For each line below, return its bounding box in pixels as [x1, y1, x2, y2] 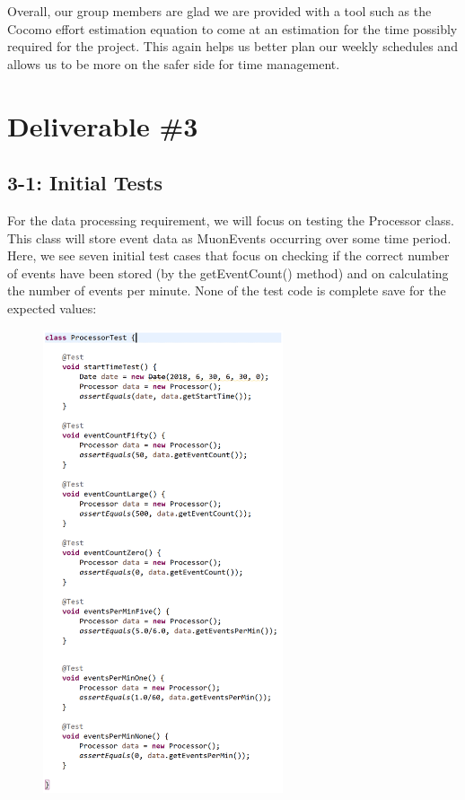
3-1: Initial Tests [7, 169, 163, 197]
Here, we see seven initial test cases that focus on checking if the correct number [7, 246, 450, 265]
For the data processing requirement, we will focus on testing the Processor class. [7, 210, 454, 229]
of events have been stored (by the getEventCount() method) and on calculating [7, 263, 449, 282]
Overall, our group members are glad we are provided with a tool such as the [7, 2, 432, 20]
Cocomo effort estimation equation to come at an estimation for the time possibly [7, 19, 458, 38]
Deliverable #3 [7, 107, 198, 144]
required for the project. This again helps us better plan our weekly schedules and [7, 37, 458, 56]
